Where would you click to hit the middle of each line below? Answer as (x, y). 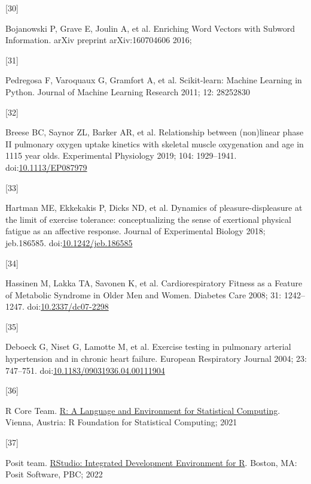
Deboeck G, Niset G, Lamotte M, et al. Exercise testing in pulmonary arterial (148, 347)
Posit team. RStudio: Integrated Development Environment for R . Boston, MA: (151, 462)
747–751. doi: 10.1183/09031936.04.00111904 (85, 370)
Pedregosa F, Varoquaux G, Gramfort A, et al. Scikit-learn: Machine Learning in (154, 80)
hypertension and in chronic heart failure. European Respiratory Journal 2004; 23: (156, 359)
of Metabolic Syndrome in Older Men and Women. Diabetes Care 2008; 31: (144, 294)
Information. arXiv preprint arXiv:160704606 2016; (99, 40)
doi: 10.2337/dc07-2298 (68, 306)
